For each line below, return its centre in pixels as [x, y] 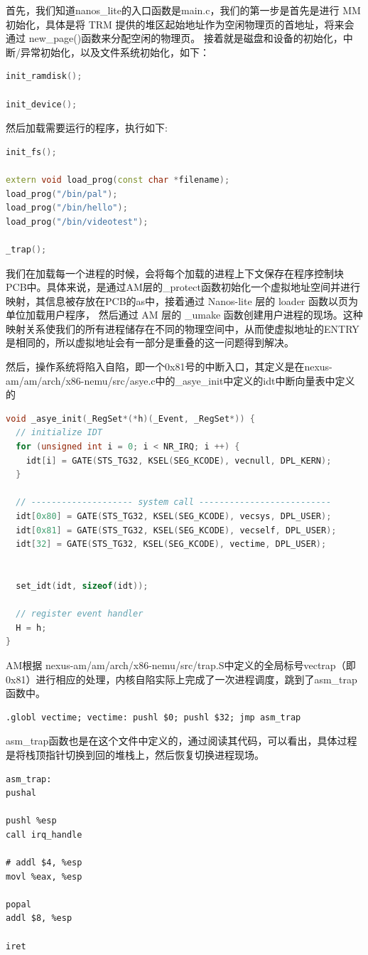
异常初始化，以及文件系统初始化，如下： [115, 52]
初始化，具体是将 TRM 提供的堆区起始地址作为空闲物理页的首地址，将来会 [180, 24]
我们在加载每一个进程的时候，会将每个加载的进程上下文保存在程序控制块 [175, 273]
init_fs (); [31, 152]
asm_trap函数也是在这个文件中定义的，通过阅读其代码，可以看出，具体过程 [182, 741]
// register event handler [80, 614]
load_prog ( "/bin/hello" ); [67, 208]
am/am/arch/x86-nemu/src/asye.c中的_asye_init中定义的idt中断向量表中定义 [180, 380]
